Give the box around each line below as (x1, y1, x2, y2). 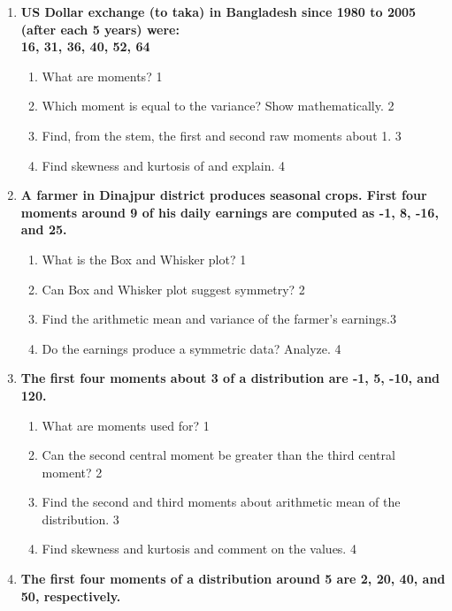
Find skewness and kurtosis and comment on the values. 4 (42, 539, 356, 558)
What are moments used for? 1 (42, 416, 210, 434)
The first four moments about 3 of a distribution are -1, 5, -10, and (20, 369, 441, 387)
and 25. (20, 220, 67, 239)
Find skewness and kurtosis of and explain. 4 (42, 156, 286, 174)
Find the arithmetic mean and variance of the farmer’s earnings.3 (42, 309, 396, 328)
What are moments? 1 (42, 66, 163, 85)
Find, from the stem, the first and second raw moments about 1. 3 (42, 126, 402, 144)
